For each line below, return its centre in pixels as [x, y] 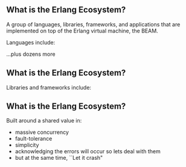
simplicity [27, 145]
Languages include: [31, 42]
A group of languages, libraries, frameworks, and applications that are [93, 24]
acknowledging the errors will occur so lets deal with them [88, 151]
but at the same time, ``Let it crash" [59, 158]
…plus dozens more [31, 54]
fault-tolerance [34, 139]
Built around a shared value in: [44, 121]
